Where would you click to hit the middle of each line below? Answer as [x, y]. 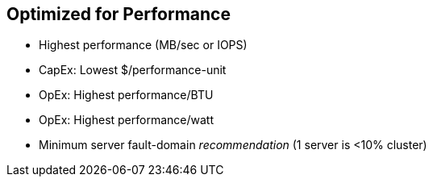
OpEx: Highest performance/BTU [126, 95]
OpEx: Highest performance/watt [126, 120]
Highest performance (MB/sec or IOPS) [143, 45]
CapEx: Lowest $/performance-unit [133, 70]
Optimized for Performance [119, 14]
